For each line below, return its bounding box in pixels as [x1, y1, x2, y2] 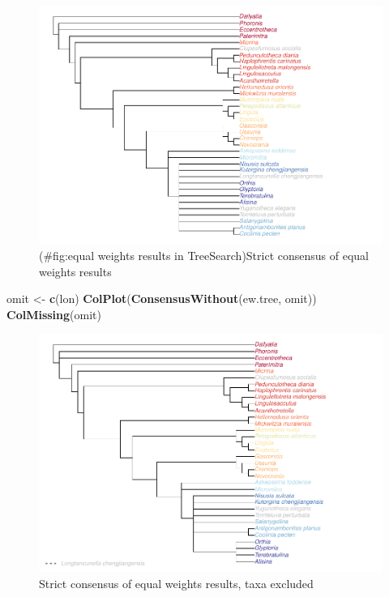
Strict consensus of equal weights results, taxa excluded [39, 574, 314, 591]
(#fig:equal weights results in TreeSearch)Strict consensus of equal [39, 247, 369, 264]
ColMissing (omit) [6, 305, 101, 322]
